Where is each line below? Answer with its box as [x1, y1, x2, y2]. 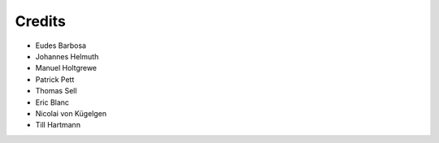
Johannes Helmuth [35, 51, 99, 61]
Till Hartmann [35, 120, 81, 130]
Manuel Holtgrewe [35, 63, 98, 73]
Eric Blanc [35, 97, 69, 107]
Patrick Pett [35, 74, 75, 84]
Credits [15, 12, 67, 30]
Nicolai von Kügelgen [35, 108, 107, 118]
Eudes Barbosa [35, 41, 87, 50]
